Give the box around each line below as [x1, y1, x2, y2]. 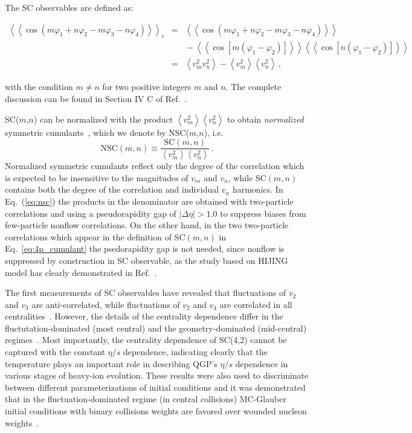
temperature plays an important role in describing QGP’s [5, 357, 217, 370]
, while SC [228, 171, 266, 184]
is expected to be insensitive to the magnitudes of [5, 171, 188, 184]
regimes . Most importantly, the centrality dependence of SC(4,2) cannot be [5, 333, 287, 346]
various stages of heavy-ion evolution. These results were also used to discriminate [5, 369, 309, 382]
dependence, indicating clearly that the [123, 345, 268, 358]
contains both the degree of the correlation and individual [5, 183, 219, 196]
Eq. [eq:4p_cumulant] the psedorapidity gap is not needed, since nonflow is [5, 242, 285, 255]
